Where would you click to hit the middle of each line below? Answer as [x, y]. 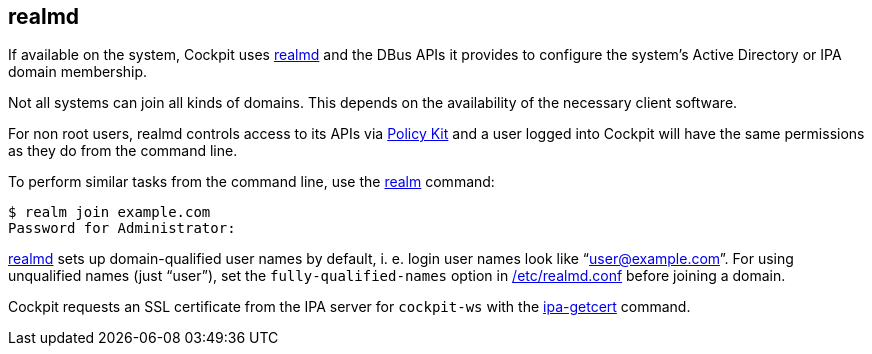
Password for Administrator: [122, 228]
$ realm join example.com [109, 212]
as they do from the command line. [123, 151]
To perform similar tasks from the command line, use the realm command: [251, 182]
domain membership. [78, 72]
